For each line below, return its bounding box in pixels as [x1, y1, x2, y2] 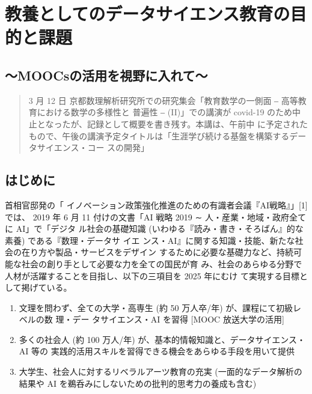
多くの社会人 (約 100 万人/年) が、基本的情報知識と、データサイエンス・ [19, 333, 306, 345]
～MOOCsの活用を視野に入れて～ [5, 65, 208, 84]
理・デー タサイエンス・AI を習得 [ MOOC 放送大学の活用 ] [55, 313, 284, 326]
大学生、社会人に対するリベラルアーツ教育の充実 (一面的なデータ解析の [19, 365, 302, 378]
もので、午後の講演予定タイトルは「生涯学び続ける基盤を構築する [28, 129, 290, 142]
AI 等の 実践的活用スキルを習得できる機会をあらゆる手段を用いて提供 [19, 345, 295, 357]
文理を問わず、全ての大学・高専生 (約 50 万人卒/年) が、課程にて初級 [19, 301, 293, 314]
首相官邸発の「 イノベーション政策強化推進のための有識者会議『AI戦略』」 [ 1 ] [5, 198, 308, 211]
